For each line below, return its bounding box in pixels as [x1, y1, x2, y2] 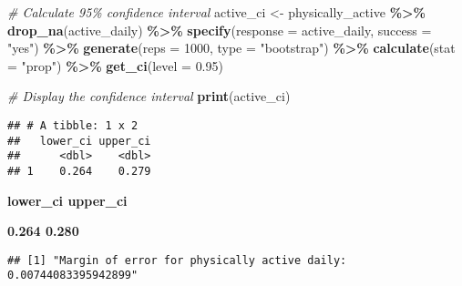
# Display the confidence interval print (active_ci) [7, 87, 291, 106]
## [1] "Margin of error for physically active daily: [7, 253, 347, 267]
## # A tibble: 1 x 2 [7, 118, 139, 132]
